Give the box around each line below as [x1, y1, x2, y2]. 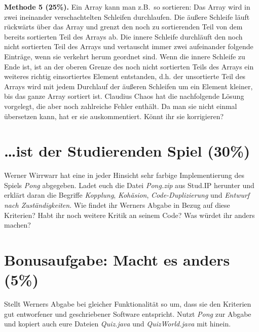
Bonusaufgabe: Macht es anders [4, 249, 230, 270]
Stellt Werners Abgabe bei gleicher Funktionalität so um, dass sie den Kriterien [4, 299, 251, 309]
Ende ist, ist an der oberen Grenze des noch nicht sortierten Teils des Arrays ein [4, 61, 254, 71]
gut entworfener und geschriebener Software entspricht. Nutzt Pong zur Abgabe [4, 308, 251, 319]
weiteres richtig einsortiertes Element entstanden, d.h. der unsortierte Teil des [4, 71, 246, 82]
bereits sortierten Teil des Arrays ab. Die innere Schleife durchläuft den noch [4, 31, 243, 42]
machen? [4, 219, 31, 230]
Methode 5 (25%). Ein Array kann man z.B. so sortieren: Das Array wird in [4, 2, 250, 12]
